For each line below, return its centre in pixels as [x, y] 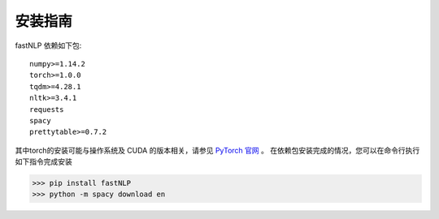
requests [47, 109]
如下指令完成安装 [43, 161]
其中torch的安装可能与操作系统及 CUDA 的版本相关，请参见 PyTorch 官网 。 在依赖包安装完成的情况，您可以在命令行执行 [217, 150]
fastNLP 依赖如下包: [48, 45]
